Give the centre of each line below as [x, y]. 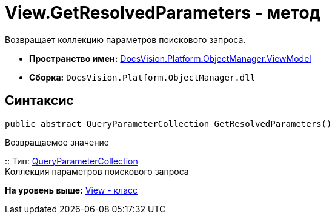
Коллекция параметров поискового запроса [97, 171]
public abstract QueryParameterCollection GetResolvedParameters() [168, 123]
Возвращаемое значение [57, 142]
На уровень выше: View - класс [71, 190]
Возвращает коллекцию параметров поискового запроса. [125, 39]
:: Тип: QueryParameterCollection [71, 161]
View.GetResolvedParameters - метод [163, 13]
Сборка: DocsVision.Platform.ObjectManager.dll [142, 77]
